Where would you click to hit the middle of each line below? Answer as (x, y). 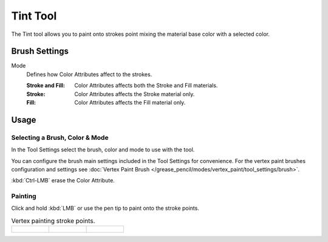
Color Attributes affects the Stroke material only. (135, 94)
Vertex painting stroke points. (53, 221)
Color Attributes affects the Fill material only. (130, 103)
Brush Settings (40, 51)
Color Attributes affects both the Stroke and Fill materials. (146, 86)
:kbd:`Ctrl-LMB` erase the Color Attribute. (63, 181)
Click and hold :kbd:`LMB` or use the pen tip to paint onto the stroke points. (105, 208)
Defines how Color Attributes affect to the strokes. (89, 74)
